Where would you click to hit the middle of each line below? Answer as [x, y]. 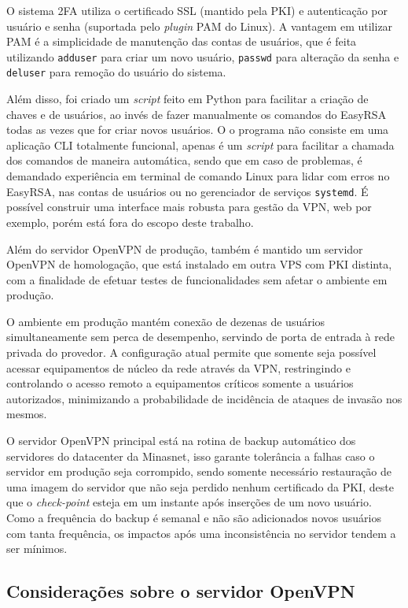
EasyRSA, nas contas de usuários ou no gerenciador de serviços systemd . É [187, 191]
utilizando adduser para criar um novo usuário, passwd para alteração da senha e [203, 56]
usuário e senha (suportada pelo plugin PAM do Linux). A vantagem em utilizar [200, 26]
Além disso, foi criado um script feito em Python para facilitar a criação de [187, 99]
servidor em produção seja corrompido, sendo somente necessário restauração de [199, 471]
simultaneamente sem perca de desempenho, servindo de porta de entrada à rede [200, 337]
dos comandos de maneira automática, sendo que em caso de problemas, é [184, 160]
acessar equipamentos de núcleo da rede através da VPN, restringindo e [178, 367]
